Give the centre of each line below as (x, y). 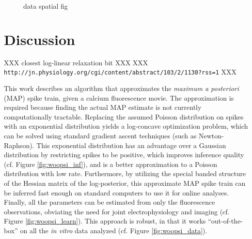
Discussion (39, 39)
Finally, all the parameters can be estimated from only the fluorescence (110, 202)
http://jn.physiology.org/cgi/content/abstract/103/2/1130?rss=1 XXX (120, 72)
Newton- (211, 135)
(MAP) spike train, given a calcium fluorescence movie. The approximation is (119, 97)
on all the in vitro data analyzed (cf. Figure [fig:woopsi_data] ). (114, 230)
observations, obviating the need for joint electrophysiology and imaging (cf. (117, 211)
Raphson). (19, 145)
